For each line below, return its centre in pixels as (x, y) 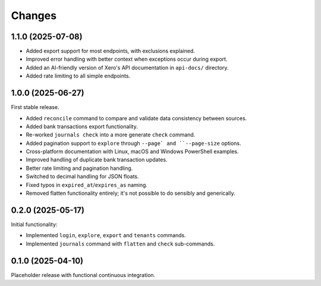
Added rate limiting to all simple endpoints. (78, 76)
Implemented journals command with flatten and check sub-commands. (120, 244)
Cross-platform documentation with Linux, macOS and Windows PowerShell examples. (132, 151)
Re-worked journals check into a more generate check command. (111, 135)
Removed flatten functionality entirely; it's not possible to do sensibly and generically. (130, 193)
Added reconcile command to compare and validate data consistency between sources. (136, 118)
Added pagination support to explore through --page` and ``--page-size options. (133, 143)
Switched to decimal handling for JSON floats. (82, 176)
